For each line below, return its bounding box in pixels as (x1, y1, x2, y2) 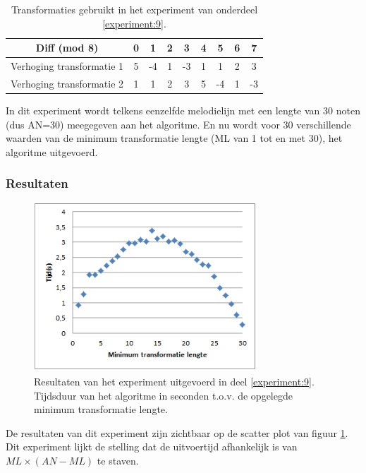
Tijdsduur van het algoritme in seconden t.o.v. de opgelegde (34, 388, 293, 402)
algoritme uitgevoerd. (6, 144, 98, 159)
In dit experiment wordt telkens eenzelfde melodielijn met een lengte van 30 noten (6, 102, 360, 117)
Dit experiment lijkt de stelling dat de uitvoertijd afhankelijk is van (6, 439, 298, 454)
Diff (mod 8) (35, 40, 99, 55)
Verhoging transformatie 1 (11, 59, 124, 73)
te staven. (97, 453, 139, 468)
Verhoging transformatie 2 (11, 76, 124, 90)
